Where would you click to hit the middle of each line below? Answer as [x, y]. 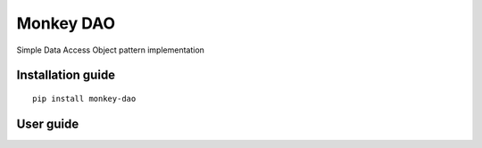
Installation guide [66, 75]
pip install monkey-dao [84, 99]
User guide [48, 123]
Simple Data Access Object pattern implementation [111, 50]
